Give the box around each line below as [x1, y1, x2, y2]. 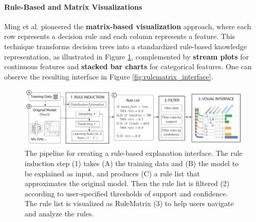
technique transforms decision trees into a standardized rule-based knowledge [4, 41, 247, 51]
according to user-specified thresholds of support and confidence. [25, 188, 228, 198]
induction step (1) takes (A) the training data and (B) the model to [25, 157, 239, 168]
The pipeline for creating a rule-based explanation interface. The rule [25, 148, 243, 158]
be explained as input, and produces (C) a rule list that [25, 168, 200, 178]
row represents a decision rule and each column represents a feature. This [4, 31, 235, 42]
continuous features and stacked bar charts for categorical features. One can [4, 61, 252, 72]
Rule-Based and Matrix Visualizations [4, 1, 142, 12]
